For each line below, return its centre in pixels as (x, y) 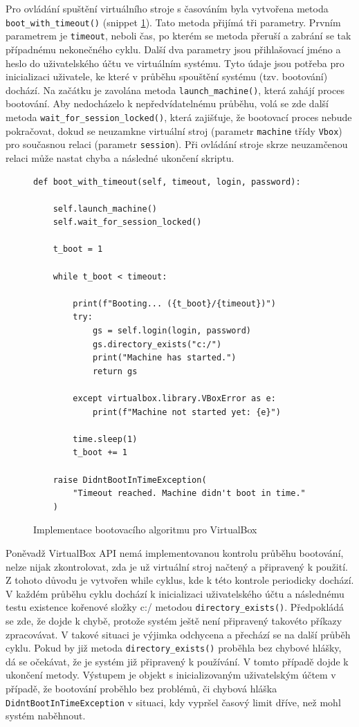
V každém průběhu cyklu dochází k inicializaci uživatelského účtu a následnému (175, 593)
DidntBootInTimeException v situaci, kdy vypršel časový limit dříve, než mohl (173, 702)
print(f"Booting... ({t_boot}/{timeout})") (174, 303)
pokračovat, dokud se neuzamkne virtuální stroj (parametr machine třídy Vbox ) (174, 130)
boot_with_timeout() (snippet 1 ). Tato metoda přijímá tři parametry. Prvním (173, 22)
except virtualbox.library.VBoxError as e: (174, 398)
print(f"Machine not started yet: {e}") (186, 412)
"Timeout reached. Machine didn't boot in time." (189, 494)
